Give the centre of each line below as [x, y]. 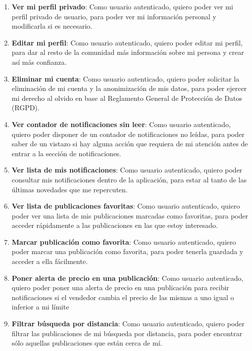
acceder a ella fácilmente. [50, 261]
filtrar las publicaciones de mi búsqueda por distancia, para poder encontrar [127, 333]
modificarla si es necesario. [52, 26]
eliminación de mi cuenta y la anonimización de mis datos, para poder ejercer [129, 88]
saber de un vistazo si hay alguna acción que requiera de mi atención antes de [130, 144]
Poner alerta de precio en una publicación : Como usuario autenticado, [127, 278]
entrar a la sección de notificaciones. [66, 153]
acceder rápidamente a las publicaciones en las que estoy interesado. [115, 225]
